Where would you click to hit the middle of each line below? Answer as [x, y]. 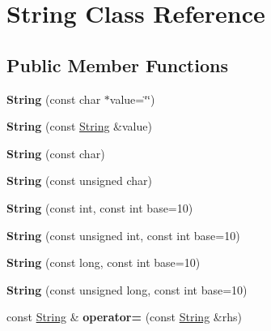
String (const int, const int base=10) [100, 207]
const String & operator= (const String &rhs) [124, 317]
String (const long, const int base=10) [104, 262]
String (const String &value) [79, 126]
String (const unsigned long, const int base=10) [127, 289]
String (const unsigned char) [80, 181]
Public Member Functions [117, 64]
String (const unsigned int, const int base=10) [123, 235]
